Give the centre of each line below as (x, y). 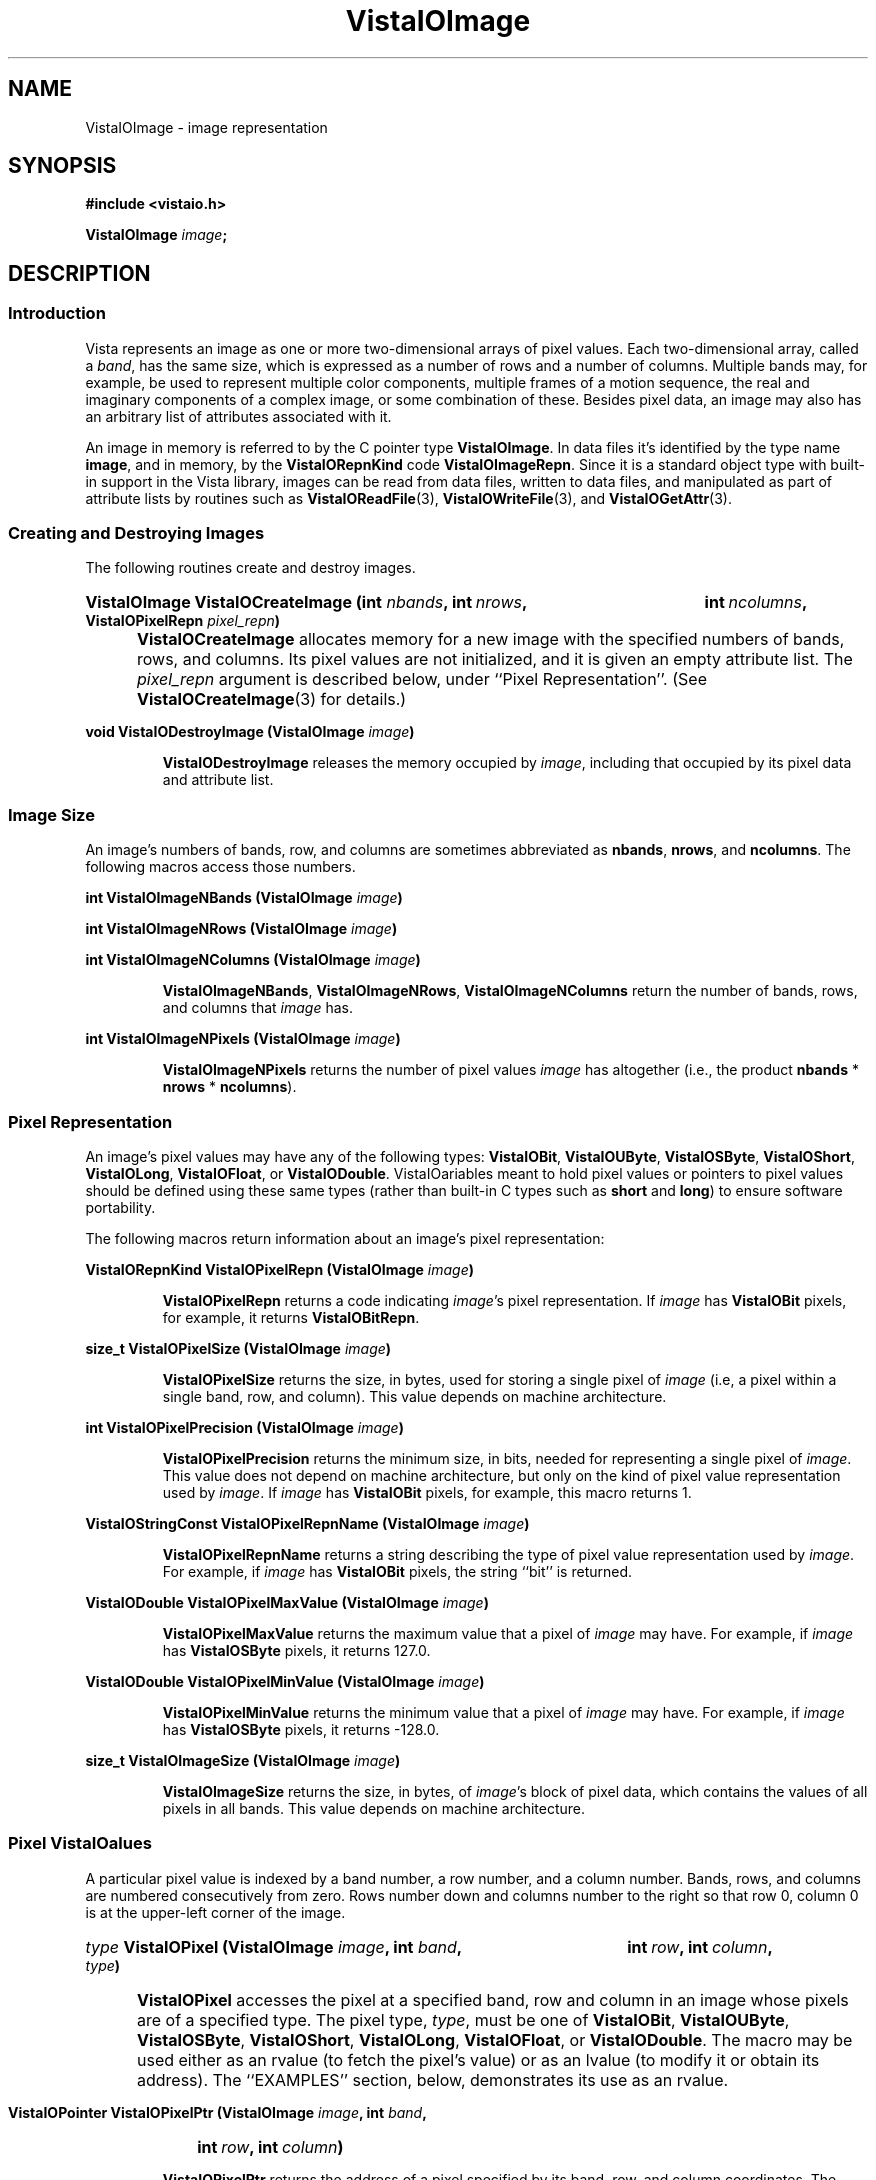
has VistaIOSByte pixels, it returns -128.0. (301, 1729)
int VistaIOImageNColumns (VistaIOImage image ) (253, 960)
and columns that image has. (258, 1008)
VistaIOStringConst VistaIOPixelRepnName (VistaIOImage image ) (307, 1523)
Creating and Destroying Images (136, 533)
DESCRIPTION (79, 273)
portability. (120, 1207)
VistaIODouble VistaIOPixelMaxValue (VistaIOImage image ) (287, 1602)
